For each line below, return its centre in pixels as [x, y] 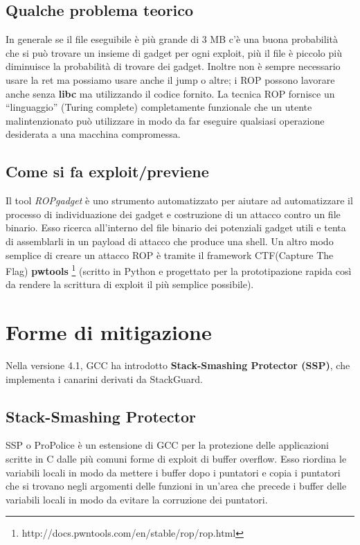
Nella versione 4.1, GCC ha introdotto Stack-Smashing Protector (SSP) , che [178, 365]
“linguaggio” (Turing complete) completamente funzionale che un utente [159, 107]
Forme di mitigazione [109, 332]
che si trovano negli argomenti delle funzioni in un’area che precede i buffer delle [176, 486]
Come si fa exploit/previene [107, 171]
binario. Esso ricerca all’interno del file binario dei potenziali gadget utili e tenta [176, 227]
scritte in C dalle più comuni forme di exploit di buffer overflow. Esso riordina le [176, 459]
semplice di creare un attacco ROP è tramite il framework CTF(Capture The [170, 254]
